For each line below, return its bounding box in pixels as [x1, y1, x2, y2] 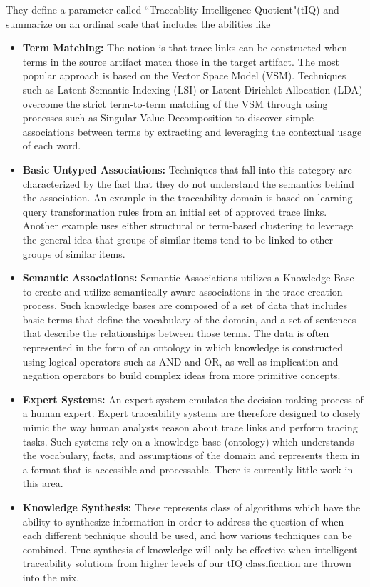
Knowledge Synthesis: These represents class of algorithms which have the [22, 500, 361, 514]
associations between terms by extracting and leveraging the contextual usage [22, 124, 362, 139]
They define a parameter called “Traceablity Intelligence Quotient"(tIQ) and [6, 2, 339, 16]
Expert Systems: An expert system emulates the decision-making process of [22, 391, 364, 406]
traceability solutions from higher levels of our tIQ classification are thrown [22, 556, 351, 571]
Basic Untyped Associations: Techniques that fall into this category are [22, 161, 352, 176]
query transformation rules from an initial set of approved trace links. [22, 204, 327, 219]
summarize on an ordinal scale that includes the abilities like [6, 16, 271, 31]
